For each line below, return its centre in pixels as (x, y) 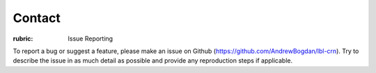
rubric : (23, 39)
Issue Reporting (91, 39)
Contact (37, 18)
